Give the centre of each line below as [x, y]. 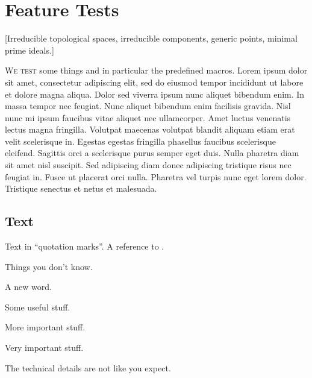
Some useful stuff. [38, 307]
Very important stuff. [44, 348]
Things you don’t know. [49, 266]
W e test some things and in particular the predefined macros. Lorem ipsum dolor [156, 70]
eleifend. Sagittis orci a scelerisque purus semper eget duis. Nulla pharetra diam [152, 153]
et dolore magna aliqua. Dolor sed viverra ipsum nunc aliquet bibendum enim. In [155, 94]
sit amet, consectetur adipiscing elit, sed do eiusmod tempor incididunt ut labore [154, 82]
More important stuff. [45, 327]
